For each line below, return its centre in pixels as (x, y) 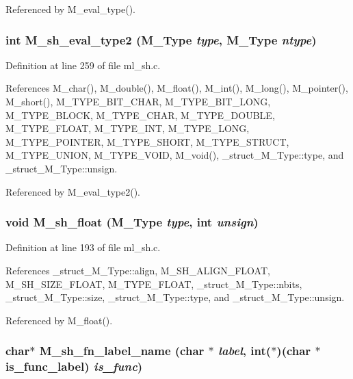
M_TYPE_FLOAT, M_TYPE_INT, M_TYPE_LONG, (128, 128)
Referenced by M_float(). (59, 320)
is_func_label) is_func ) (74, 366)
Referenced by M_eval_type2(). (73, 191)
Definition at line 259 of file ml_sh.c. (83, 65)
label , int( (245, 351)
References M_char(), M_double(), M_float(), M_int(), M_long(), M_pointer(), (177, 88)
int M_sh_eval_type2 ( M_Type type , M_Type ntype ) (161, 39)
